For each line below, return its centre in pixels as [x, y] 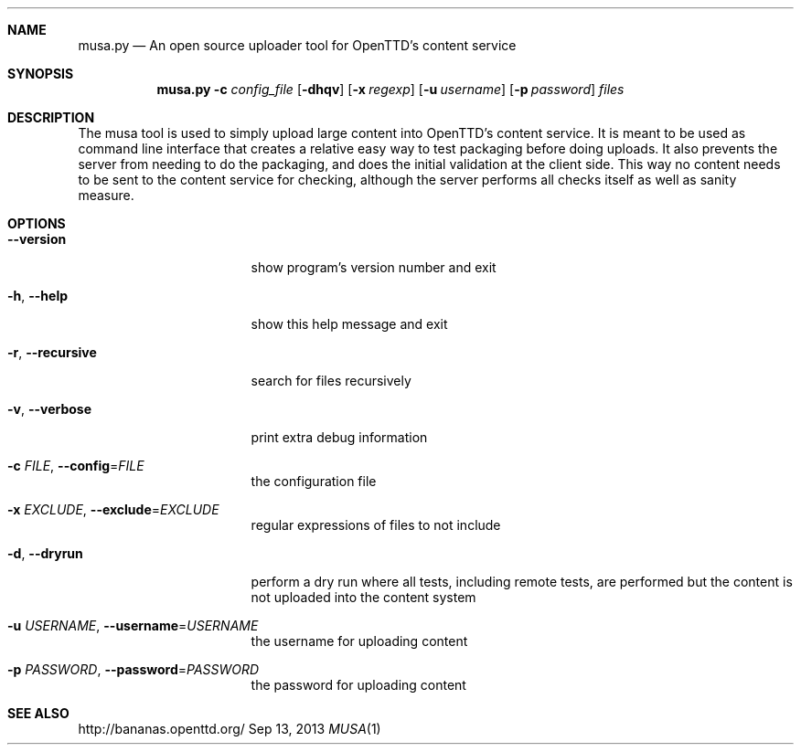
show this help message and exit [349, 324]
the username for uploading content [359, 641]
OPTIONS [37, 223]
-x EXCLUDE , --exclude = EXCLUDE [113, 509]
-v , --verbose [50, 409]
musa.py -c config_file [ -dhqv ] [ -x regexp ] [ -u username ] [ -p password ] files [390, 89]
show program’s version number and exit [374, 267]
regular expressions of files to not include [376, 525]
